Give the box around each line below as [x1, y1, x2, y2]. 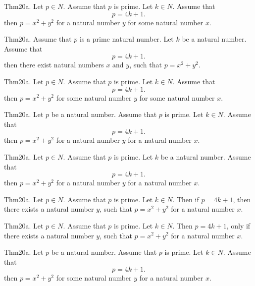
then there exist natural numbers [4, 59, 104, 70]
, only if [226, 220, 251, 230]
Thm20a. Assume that [4, 34, 72, 44]
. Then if [172, 194, 199, 204]
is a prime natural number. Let [80, 34, 174, 44]
